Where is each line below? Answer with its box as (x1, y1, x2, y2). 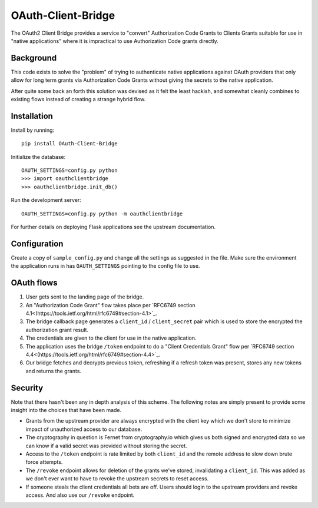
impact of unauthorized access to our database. (25, 426, 143, 433)
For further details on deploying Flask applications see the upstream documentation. (11, 224, 216, 231)
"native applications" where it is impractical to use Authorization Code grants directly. (11, 37, 219, 44)
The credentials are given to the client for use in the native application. (25, 334, 197, 341)
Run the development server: (11, 197, 82, 204)
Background (11, 53, 57, 63)
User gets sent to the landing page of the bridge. (25, 293, 144, 300)
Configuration (11, 238, 64, 248)
